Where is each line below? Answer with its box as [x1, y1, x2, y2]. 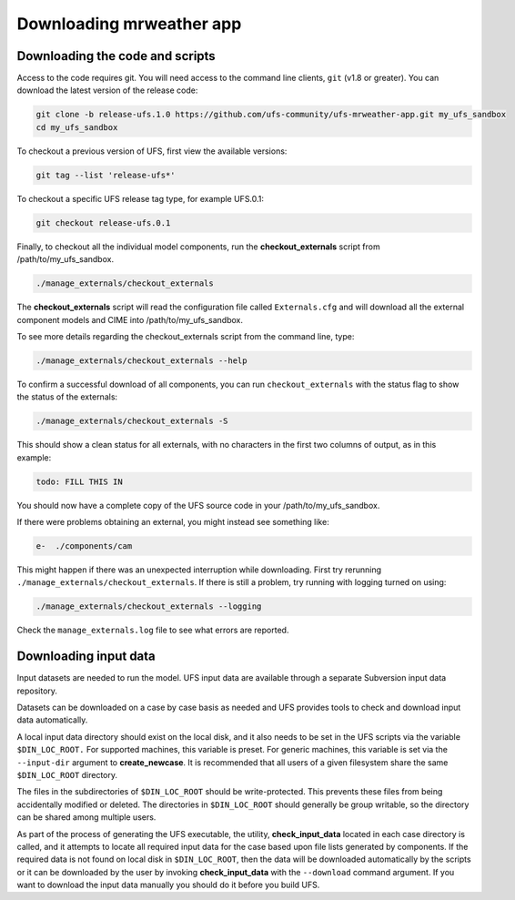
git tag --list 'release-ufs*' [35, 169, 177, 180]
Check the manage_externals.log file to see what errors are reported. [16, 624, 289, 636]
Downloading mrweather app [16, 14, 242, 34]
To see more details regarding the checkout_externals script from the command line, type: [16, 330, 355, 341]
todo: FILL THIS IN [35, 476, 123, 487]
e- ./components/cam [35, 541, 133, 551]
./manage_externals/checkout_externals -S [35, 416, 228, 427]
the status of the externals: [16, 391, 118, 402]
